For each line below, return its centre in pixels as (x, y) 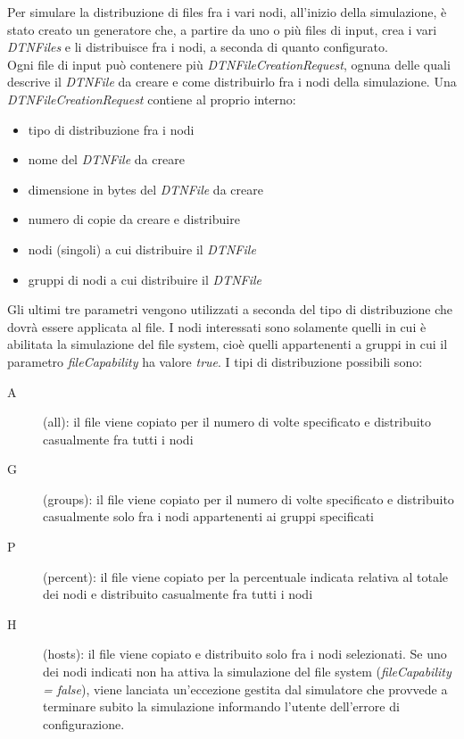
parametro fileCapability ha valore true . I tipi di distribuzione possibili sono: (215, 361)
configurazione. (84, 723)
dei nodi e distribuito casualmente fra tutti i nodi (178, 594)
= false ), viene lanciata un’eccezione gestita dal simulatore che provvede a (245, 689)
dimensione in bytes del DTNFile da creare (145, 189)
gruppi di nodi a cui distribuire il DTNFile (145, 279)
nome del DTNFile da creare (106, 159)
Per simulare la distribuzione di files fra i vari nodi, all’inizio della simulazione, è (227, 12)
